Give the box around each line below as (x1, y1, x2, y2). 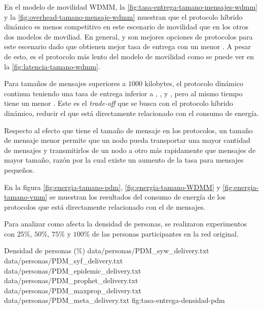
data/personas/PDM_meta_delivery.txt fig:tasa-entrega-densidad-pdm (4, 295, 225, 305)
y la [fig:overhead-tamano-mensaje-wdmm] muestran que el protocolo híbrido (4, 11, 243, 22)
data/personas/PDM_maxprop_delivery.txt (4, 285, 141, 295)
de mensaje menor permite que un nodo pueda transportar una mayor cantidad (4, 135, 250, 145)
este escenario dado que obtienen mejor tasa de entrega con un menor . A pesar (4, 41, 251, 52)
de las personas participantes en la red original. (92, 228, 239, 239)
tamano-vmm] (4, 191, 48, 202)
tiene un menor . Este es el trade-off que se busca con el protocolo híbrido (4, 98, 233, 108)
